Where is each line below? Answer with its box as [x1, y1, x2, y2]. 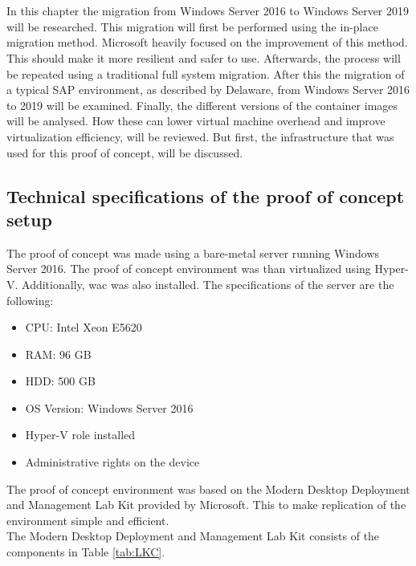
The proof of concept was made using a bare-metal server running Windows [6, 244, 380, 261]
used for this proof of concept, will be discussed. [6, 144, 243, 161]
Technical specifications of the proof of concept [6, 183, 405, 208]
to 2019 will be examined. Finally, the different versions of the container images [6, 96, 398, 113]
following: [6, 291, 54, 308]
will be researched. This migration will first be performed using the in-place [6, 18, 378, 35]
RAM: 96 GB [25, 345, 92, 362]
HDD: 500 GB [25, 373, 96, 389]
